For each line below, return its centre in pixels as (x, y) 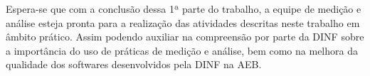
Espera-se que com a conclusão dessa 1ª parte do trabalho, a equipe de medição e (184, 9)
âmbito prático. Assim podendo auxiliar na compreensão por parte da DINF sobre (185, 37)
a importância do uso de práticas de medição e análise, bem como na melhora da (182, 50)
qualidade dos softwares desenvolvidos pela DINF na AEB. (134, 64)
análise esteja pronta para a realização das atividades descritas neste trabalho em (183, 22)
